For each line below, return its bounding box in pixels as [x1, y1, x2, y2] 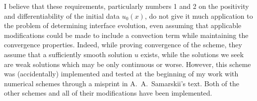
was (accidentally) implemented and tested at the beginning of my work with [4, 68, 239, 79]
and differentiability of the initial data [4, 10, 120, 21]
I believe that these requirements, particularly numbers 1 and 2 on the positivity [4, 1, 249, 11]
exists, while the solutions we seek [140, 49, 244, 59]
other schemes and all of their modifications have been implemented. [4, 88, 212, 98]
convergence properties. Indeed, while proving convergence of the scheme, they [4, 39, 242, 50]
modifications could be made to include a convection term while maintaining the [4, 30, 249, 40]
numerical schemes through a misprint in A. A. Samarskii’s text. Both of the [4, 78, 240, 88]
